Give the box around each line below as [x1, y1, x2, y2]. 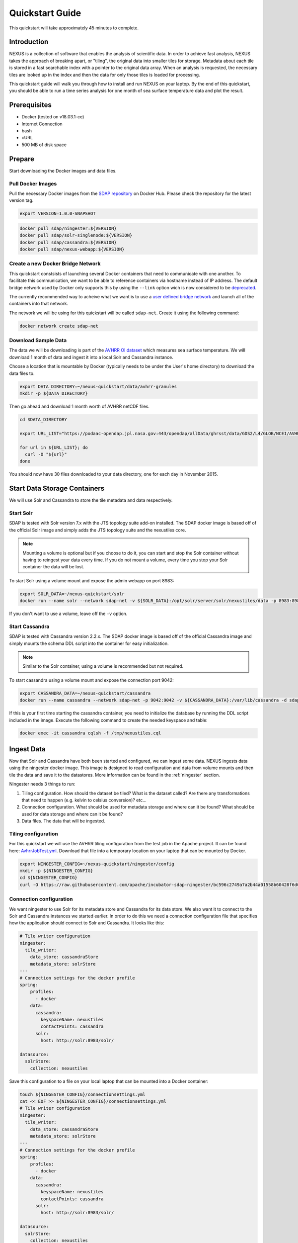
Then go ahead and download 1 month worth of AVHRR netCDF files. [9, 403, 150, 409]
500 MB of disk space [21, 142, 67, 148]
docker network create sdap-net [19, 323, 99, 329]
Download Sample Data [9, 337, 67, 344]
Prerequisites [9, 101, 52, 109]
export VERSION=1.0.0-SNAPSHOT [19, 211, 96, 216]
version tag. [9, 197, 34, 203]
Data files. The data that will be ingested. [21, 818, 105, 824]
